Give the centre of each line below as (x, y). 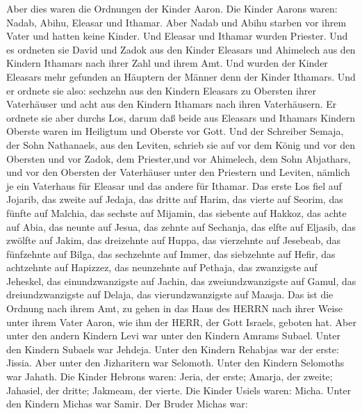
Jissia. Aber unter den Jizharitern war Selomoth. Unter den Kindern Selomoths (175, 363)
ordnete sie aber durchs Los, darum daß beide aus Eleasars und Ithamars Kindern (181, 117)
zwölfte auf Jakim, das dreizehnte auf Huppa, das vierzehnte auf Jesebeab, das (174, 240)
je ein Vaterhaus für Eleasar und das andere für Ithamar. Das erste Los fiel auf (174, 185)
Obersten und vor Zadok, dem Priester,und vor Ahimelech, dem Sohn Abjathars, (179, 158)
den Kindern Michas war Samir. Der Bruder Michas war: (127, 404)
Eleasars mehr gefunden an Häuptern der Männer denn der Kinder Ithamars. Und (181, 76)
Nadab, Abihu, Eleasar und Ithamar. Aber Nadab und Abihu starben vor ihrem (176, 22)
